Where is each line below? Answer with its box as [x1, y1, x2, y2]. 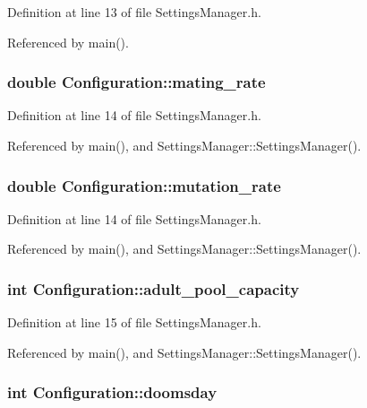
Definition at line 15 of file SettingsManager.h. [7, 313, 261, 332]
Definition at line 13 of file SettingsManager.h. [7, 3, 261, 21]
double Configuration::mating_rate [7, 71, 266, 93]
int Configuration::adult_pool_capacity [7, 277, 300, 299]
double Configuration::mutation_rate [7, 174, 281, 196]
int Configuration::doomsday [7, 381, 218, 404]
